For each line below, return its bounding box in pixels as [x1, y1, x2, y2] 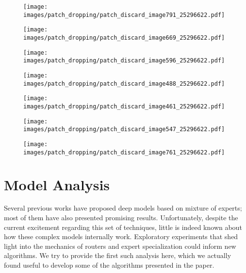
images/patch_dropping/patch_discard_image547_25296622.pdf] [23, 126, 225, 133]
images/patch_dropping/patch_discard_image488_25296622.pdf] [23, 80, 225, 87]
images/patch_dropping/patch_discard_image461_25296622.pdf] [23, 103, 225, 110]
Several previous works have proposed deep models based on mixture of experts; [4, 203, 242, 213]
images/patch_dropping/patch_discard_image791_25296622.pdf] [23, 11, 225, 18]
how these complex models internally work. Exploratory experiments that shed [4, 231, 238, 242]
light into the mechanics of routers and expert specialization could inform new [4, 241, 236, 251]
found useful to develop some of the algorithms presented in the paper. [4, 259, 214, 270]
